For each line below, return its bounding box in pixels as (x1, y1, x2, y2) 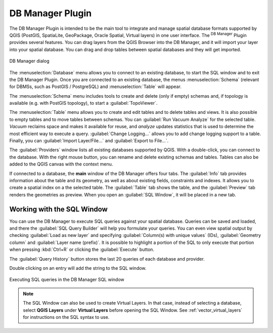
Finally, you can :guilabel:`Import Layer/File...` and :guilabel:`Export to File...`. (9, 138, 169, 144)
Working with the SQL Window (9, 205, 108, 214)
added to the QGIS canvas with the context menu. (9, 161, 113, 167)
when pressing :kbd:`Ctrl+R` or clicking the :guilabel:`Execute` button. (9, 246, 154, 253)
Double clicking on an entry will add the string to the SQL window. (9, 265, 147, 271)
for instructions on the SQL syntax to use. (23, 314, 110, 320)
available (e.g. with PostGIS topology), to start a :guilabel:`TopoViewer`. (9, 100, 158, 106)
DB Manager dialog (9, 58, 50, 64)
